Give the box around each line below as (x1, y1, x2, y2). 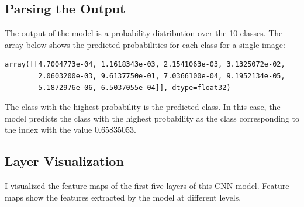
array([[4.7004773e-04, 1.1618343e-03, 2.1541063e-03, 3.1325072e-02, (5, 60, 285, 69)
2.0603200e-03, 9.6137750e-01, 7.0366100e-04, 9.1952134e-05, (38, 71, 285, 80)
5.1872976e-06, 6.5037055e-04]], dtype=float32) (38, 83, 231, 92)
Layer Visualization (5, 152, 124, 170)
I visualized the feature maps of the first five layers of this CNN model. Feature (5, 180, 289, 192)
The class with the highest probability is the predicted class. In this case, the (5, 101, 281, 113)
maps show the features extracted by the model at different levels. (5, 191, 241, 203)
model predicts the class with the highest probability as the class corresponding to (5, 112, 299, 124)
